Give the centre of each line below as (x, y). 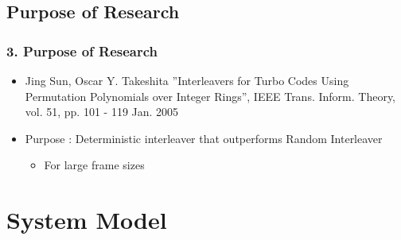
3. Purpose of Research (82, 50)
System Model (87, 220)
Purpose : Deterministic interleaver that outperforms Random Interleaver (204, 138)
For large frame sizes (94, 165)
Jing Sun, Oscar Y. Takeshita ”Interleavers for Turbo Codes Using (187, 80)
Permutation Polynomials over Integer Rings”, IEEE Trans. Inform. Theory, (210, 96)
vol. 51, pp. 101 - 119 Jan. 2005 (102, 112)
